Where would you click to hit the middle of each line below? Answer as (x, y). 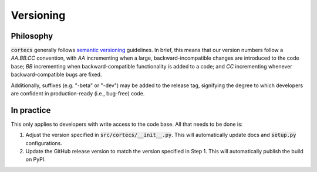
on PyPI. (36, 159)
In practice (31, 110)
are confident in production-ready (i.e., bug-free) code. (78, 94)
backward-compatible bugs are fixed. (56, 75)
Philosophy (32, 36)
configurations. (44, 143)
